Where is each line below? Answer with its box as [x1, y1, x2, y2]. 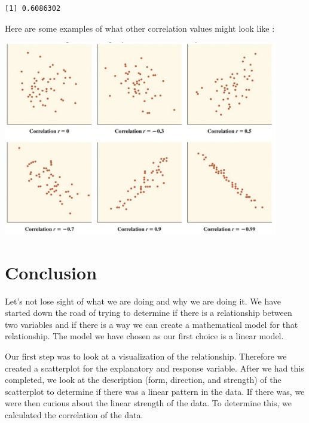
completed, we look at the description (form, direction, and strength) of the [5, 373, 282, 386]
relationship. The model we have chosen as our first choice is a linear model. [5, 330, 284, 342]
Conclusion [5, 260, 97, 284]
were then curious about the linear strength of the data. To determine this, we [5, 397, 292, 409]
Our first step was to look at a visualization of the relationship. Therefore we [5, 349, 287, 362]
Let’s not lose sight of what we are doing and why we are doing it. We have [5, 294, 282, 307]
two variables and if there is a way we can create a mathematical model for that [5, 318, 298, 330]
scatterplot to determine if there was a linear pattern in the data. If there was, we [5, 385, 305, 397]
